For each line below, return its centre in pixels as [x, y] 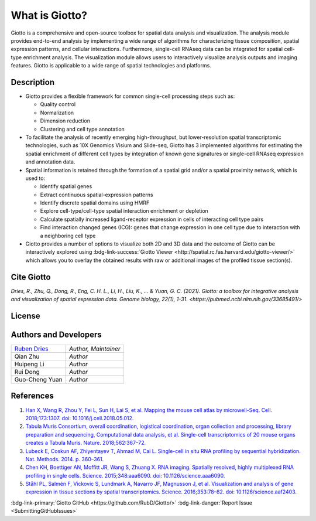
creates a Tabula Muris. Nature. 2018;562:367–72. [86, 443]
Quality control [58, 104]
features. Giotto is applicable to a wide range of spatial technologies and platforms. [111, 66]
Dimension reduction [65, 121]
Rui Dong [27, 372]
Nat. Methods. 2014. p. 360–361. [65, 459]
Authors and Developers [56, 334]
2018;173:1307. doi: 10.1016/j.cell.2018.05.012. [80, 418]
